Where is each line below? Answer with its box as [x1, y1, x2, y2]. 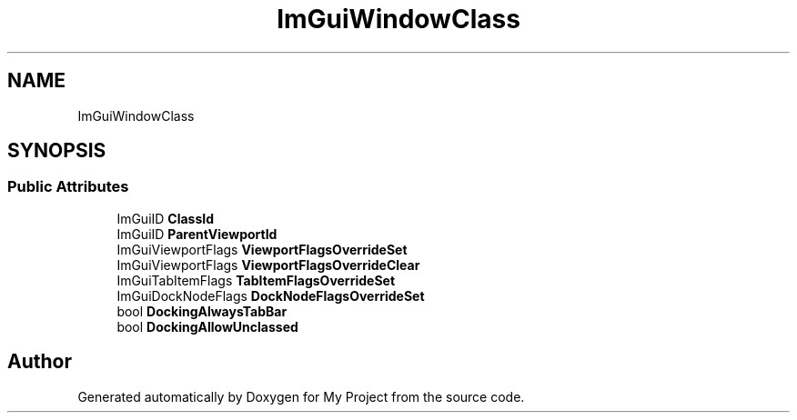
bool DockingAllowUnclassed [116, 318, 298, 335]
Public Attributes [7, 177, 129, 196]
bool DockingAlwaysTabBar [116, 303, 288, 319]
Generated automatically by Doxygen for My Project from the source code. [77, 388, 525, 405]
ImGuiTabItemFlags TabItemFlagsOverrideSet [116, 272, 396, 288]
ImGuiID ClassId [116, 210, 215, 226]
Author [7, 350, 72, 374]
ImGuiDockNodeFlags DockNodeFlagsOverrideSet [116, 287, 425, 304]
